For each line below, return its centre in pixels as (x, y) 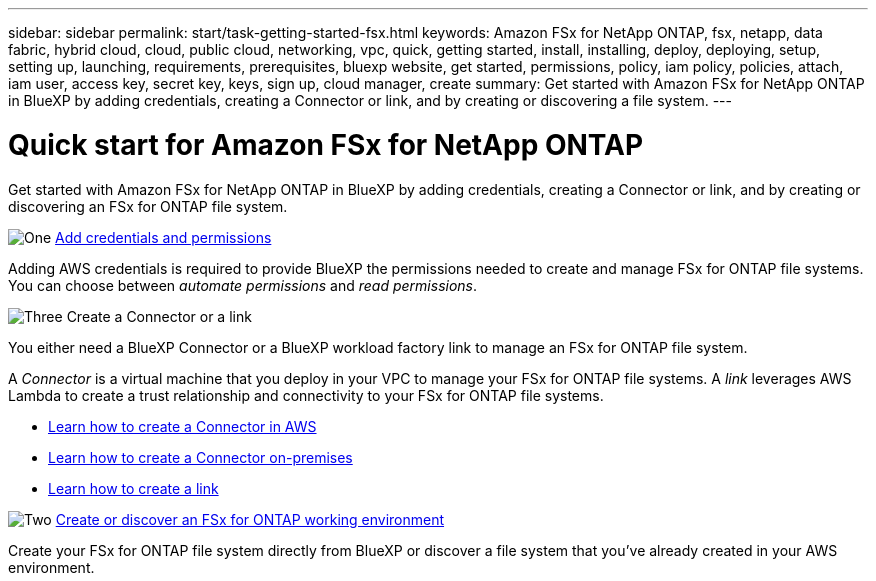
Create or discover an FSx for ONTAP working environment (250, 519)
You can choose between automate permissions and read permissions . (243, 285)
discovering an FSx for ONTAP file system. (148, 206)
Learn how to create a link (133, 488)
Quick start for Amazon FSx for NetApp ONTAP (326, 144)
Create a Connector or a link (159, 316)
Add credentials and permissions (163, 237)
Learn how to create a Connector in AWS (182, 426)
